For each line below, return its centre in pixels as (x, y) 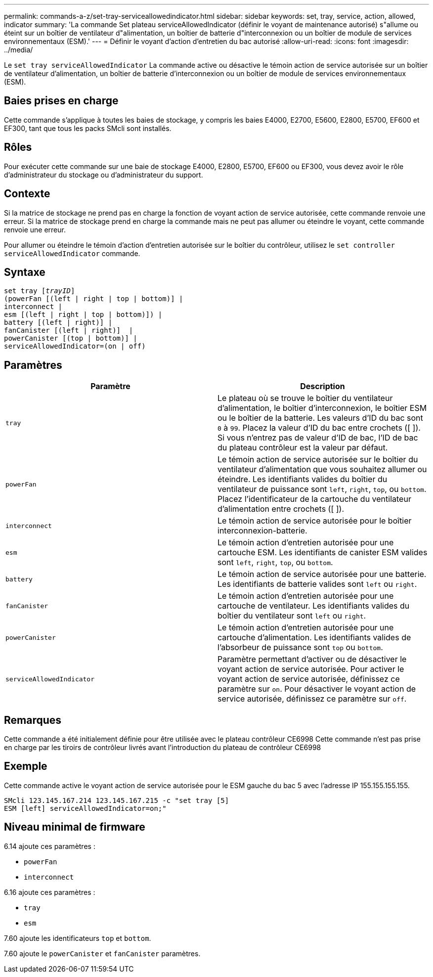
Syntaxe (25, 272)
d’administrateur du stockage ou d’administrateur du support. (104, 175)
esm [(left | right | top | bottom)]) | (83, 315)
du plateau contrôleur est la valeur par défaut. (303, 448)
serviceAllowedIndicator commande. (72, 253)
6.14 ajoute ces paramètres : (50, 846)
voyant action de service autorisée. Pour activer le (311, 669)
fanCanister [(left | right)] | (69, 331)
